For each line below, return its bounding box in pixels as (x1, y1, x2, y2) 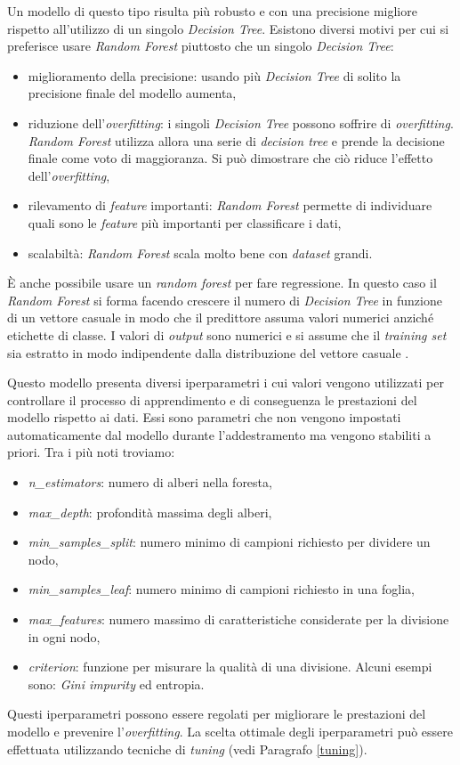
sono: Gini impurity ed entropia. (28, 674, 205, 693)
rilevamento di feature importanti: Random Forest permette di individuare (28, 196, 432, 215)
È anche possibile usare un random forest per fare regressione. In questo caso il (7, 273, 437, 292)
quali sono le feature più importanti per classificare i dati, (28, 213, 342, 232)
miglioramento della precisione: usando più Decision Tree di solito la (28, 66, 401, 85)
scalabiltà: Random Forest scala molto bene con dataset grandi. (28, 243, 373, 262)
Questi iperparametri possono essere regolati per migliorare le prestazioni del (7, 704, 426, 723)
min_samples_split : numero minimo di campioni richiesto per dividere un (28, 533, 431, 551)
